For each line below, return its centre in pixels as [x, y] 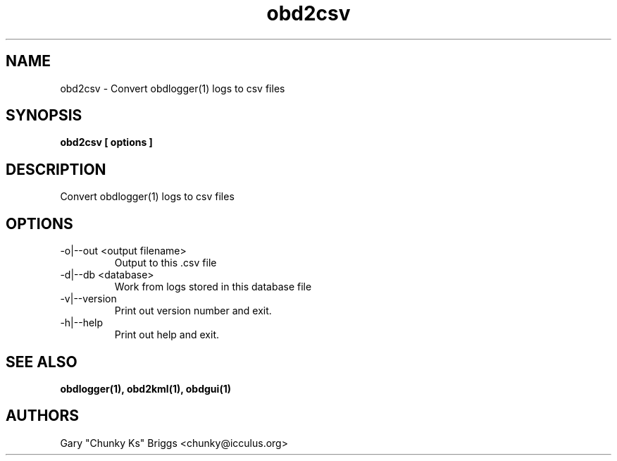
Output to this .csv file [166, 263]
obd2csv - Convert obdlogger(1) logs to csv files [173, 88]
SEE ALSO [42, 362]
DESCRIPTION [56, 169]
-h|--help [82, 323]
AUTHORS [43, 416]
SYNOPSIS [44, 116]
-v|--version [88, 299]
